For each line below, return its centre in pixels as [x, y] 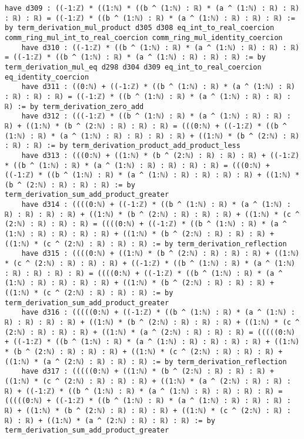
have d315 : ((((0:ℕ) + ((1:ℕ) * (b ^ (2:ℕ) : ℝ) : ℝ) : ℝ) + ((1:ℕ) [161, 254]
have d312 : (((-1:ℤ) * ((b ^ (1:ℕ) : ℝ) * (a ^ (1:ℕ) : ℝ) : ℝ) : [156, 116]
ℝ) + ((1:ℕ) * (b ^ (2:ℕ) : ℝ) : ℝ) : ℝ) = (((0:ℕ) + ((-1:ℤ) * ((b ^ [146, 126]
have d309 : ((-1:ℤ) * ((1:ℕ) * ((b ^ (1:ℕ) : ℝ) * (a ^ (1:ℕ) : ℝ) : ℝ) [152, 8]
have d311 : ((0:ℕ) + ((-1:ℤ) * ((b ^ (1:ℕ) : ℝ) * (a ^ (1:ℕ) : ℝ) [158, 87]
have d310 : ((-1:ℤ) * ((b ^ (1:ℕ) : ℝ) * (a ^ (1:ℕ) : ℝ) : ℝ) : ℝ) [161, 47]
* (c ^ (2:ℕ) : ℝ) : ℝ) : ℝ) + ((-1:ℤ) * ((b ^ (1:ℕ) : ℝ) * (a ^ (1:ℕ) [150, 264]
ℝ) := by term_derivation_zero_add [74, 106]
